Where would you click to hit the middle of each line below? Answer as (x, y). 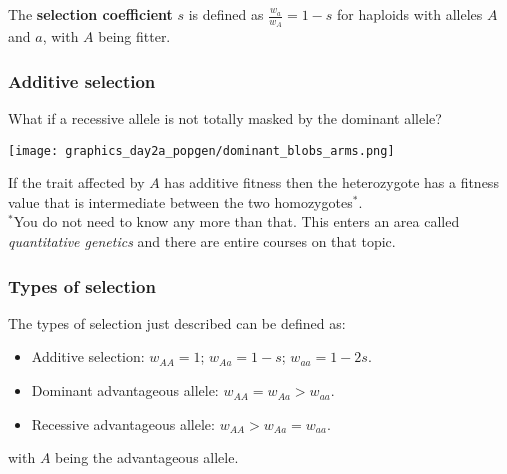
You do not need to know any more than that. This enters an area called (236, 221)
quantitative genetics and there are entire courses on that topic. (202, 241)
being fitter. (134, 36)
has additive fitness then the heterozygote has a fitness (331, 182)
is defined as (226, 14)
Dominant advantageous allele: (125, 390)
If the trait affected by (76, 182)
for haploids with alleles (410, 14)
